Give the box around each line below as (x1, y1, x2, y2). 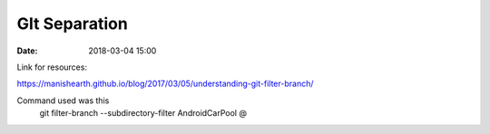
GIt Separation (16, 14, 129, 33)
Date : (16, 45, 38, 56)
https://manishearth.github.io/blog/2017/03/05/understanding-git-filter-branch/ (16, 78, 314, 90)
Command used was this (16, 95, 110, 106)
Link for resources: (16, 62, 88, 72)
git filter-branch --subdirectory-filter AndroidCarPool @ (39, 108, 247, 119)
